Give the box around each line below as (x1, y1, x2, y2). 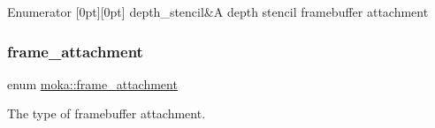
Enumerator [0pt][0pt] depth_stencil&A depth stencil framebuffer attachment (7, 3, 429, 20)
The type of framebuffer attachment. (7, 104, 206, 123)
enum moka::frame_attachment (7, 74, 178, 93)
